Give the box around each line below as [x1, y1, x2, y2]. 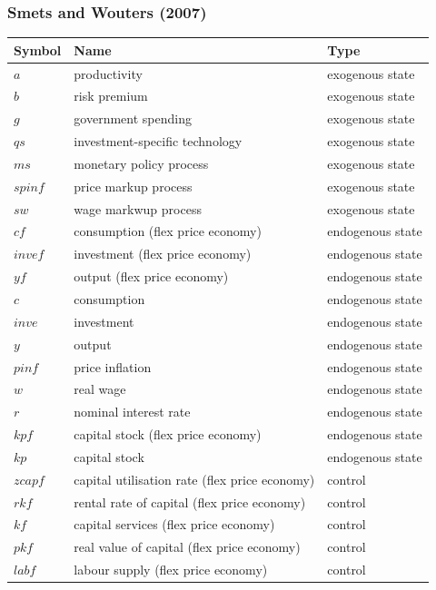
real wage [74, 379, 126, 398]
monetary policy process [74, 153, 209, 172]
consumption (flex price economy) [74, 221, 262, 241]
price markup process [74, 176, 193, 195]
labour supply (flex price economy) [74, 560, 268, 579]
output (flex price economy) [74, 267, 229, 286]
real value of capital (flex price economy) [74, 537, 301, 556]
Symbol [14, 40, 62, 59]
